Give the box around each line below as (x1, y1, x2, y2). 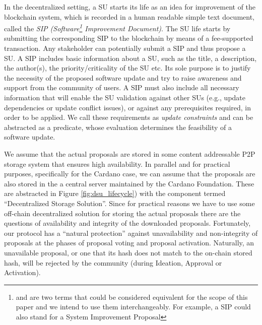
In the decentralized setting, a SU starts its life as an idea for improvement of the (4, 2, 256, 12)
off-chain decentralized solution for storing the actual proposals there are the (4, 208, 241, 218)
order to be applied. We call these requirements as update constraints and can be (4, 112, 253, 122)
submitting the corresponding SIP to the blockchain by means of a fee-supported (4, 33, 253, 43)
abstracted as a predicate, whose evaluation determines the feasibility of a (4, 121, 232, 132)
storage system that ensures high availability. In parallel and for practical (4, 158, 230, 169)
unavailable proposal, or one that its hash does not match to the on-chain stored (4, 247, 252, 257)
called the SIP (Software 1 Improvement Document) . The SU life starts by (4, 22, 231, 33)
